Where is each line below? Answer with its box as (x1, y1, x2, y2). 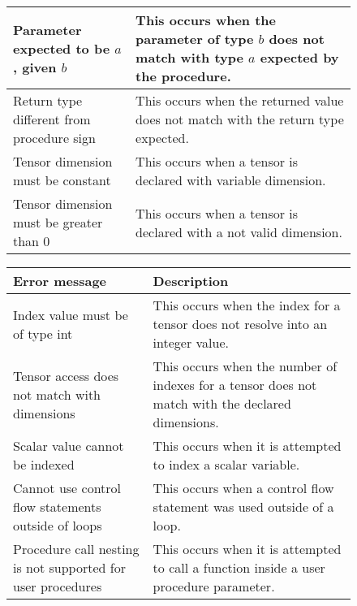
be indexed (13, 455, 75, 474)
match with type (135, 48, 243, 67)
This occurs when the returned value (135, 91, 344, 110)
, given (13, 57, 57, 76)
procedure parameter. (153, 577, 275, 595)
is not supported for (13, 558, 126, 577)
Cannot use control (13, 478, 122, 497)
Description (153, 271, 229, 290)
